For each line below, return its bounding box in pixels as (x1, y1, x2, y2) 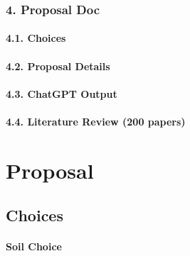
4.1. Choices (6, 30, 66, 45)
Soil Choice (6, 239, 62, 254)
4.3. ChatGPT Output (6, 86, 117, 101)
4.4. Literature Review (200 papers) (6, 114, 186, 128)
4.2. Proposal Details (6, 58, 110, 73)
